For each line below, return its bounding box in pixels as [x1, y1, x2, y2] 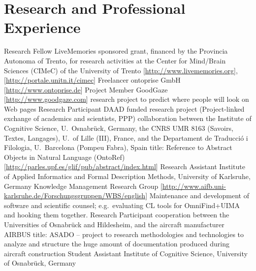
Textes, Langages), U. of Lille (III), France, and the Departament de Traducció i [4, 132, 248, 143]
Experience [4, 17, 81, 37]
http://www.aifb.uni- [162, 181, 226, 191]
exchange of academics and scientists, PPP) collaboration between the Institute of [4, 113, 252, 123]
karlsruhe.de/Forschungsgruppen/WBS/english [4, 190, 146, 201]
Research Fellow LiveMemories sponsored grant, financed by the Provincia [4, 46, 228, 56]
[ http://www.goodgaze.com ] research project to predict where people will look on [4, 94, 249, 104]
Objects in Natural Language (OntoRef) [4, 151, 125, 162]
